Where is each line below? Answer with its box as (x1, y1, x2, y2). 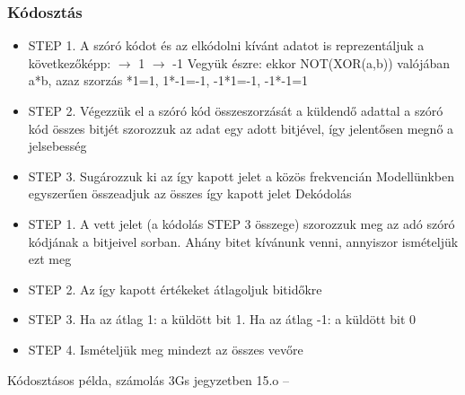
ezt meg (28, 250, 72, 268)
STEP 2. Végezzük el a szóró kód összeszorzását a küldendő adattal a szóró (28, 101, 443, 119)
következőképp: (28, 53, 111, 72)
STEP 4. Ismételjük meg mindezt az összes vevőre (28, 339, 303, 358)
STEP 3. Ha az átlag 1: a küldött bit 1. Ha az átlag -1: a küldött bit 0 (28, 310, 417, 329)
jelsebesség (28, 136, 87, 155)
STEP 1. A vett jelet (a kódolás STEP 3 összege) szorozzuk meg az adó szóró (28, 214, 455, 233)
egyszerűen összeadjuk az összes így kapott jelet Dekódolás (28, 184, 352, 203)
